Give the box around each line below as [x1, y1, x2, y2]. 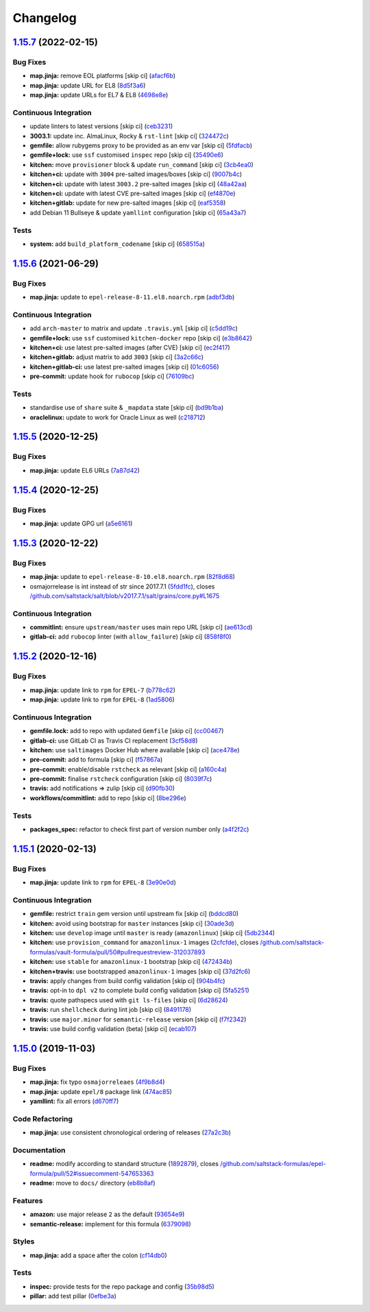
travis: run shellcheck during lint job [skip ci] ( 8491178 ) [29, 1006, 192, 1014]
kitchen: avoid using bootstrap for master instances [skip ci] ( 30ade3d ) [29, 919, 234, 928]
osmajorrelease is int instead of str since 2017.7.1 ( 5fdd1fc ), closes [29, 582, 215, 591]
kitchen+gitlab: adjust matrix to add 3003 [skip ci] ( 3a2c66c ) [29, 353, 204, 361]
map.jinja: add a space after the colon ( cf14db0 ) [29, 1251, 167, 1259]
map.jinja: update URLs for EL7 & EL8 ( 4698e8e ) [29, 91, 169, 99]
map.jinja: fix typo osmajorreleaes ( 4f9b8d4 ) [29, 1078, 165, 1086]
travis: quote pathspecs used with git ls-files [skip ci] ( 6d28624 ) [29, 995, 229, 1004]
